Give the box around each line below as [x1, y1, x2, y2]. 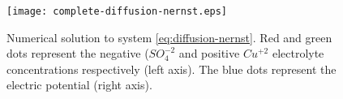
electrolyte [272, 45, 324, 62]
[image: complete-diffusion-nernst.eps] [6, 6, 228, 17]
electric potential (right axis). [6, 76, 152, 93]
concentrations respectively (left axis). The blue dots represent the [6, 60, 337, 77]
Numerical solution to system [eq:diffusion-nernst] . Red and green [6, 28, 332, 45]
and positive [178, 45, 240, 62]
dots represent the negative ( [6, 45, 149, 62]
